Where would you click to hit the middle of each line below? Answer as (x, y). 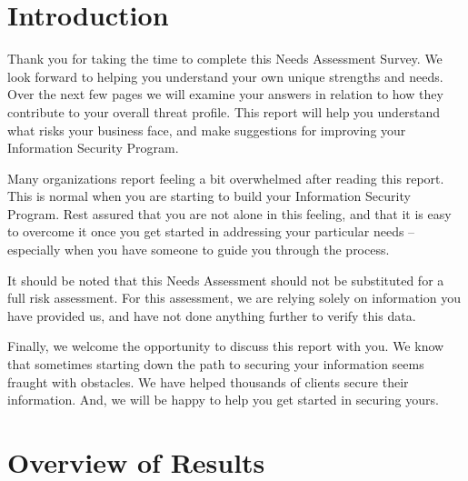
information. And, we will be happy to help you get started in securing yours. (223, 400)
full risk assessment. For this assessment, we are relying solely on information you (234, 298)
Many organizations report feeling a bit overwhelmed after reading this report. (226, 178)
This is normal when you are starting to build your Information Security (209, 196)
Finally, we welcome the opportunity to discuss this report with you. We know (226, 346)
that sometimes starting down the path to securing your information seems (216, 364)
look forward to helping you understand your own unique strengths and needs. (225, 76)
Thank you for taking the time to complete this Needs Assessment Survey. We (225, 59)
